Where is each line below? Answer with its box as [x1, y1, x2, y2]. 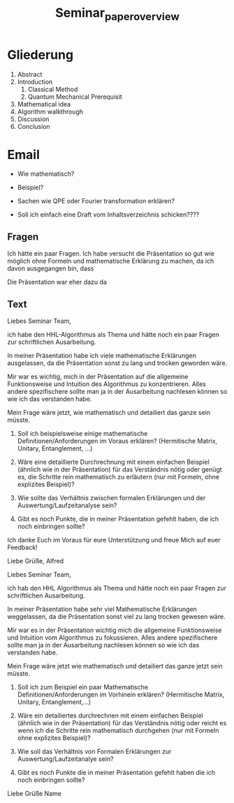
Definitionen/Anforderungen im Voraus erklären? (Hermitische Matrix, [17, 437, 218, 446]
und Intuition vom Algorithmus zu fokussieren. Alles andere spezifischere [7, 633, 218, 642]
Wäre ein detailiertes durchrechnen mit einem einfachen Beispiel [17, 711, 204, 720]
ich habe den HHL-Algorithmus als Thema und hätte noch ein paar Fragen [7, 331, 220, 339]
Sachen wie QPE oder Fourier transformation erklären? [17, 197, 175, 205]
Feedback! [7, 543, 38, 551]
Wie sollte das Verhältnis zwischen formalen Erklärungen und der [17, 494, 206, 502]
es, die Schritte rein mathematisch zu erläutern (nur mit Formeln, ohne [17, 473, 220, 481]
